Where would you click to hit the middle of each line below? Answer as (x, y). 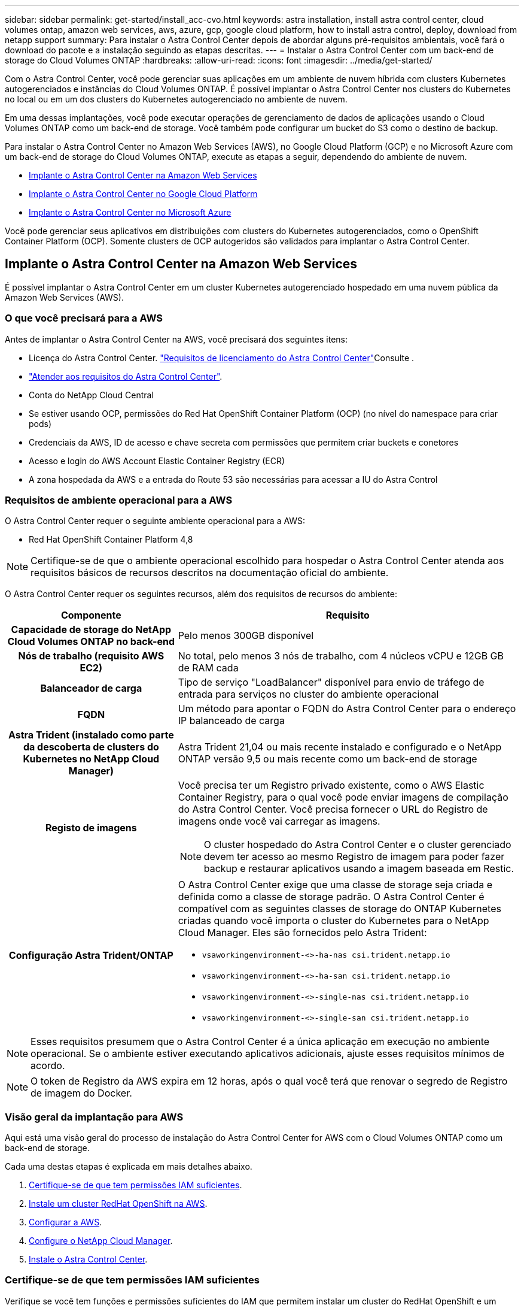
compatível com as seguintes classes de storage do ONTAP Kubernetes (339, 909)
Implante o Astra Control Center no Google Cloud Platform (143, 194)
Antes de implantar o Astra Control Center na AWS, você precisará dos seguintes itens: (176, 339)
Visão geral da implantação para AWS (94, 1117)
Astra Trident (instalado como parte (91, 735)
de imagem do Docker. (81, 1093)
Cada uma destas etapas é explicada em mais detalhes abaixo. (129, 1167)
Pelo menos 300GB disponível (246, 636)
